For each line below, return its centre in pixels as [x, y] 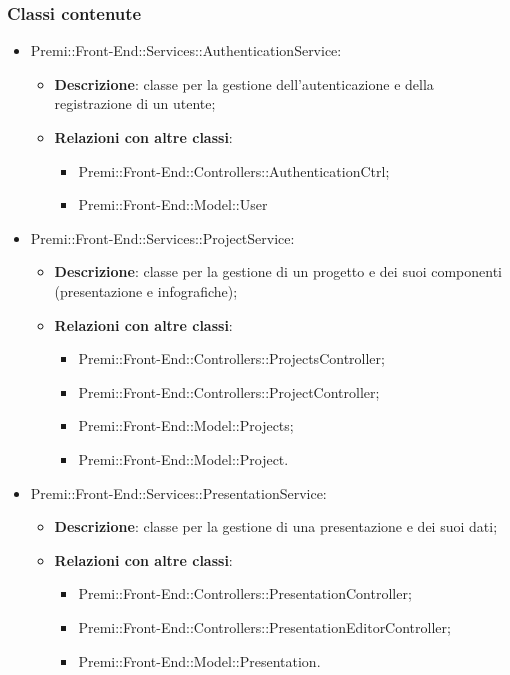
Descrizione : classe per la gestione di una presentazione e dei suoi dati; [276, 526]
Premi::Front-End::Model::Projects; [186, 425]
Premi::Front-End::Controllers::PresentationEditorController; [264, 626]
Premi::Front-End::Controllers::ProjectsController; [231, 358]
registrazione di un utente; [135, 103]
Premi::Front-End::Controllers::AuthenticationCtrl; [234, 170]
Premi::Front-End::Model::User [173, 204]
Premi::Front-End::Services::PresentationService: [178, 492]
